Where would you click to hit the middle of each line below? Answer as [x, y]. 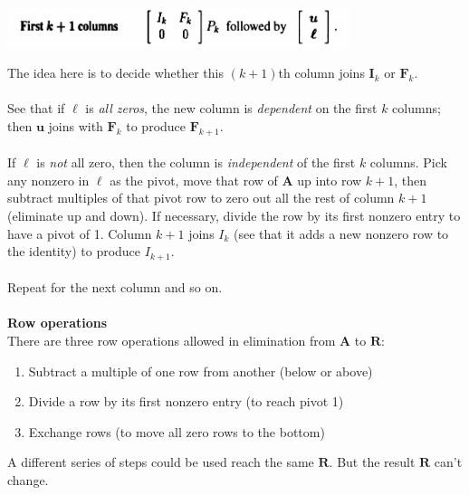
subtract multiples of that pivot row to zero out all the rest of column [201, 198]
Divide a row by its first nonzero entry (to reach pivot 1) [186, 401]
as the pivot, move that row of [194, 180]
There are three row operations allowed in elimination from [172, 341]
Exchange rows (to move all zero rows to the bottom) [177, 431]
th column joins [321, 73]
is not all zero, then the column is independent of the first [196, 162]
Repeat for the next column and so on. [115, 287]
